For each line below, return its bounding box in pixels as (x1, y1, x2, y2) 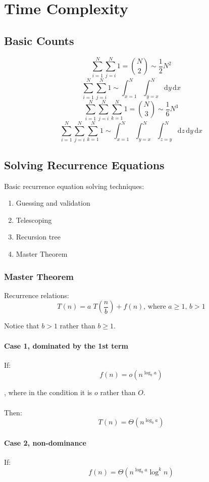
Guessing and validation (16, 198, 90, 208)
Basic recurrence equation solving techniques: (4, 180, 144, 191)
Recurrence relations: (4, 290, 69, 300)
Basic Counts (4, 32, 74, 48)
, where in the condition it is (4, 387, 92, 398)
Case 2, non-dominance (4, 437, 86, 448)
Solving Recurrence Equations (4, 157, 165, 172)
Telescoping (16, 214, 52, 225)
